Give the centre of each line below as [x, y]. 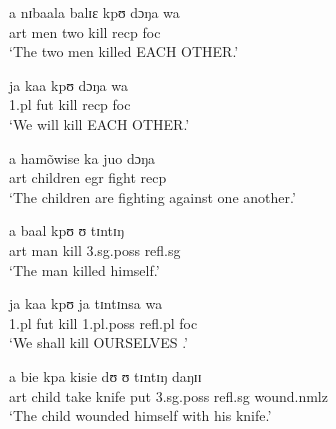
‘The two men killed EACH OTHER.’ [124, 51]
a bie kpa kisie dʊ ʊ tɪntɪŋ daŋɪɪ [105, 375]
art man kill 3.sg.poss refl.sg [95, 249]
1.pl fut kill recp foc [70, 104]
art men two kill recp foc [85, 31]
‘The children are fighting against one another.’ [152, 196]
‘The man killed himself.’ [84, 269]
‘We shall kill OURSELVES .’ [99, 342]
